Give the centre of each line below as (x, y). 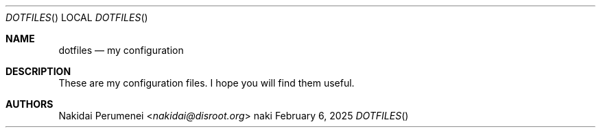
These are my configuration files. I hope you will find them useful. (207, 83)
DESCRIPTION (38, 71)
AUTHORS (30, 104)
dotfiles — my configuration (121, 50)
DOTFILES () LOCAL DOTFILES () (77, 17)
